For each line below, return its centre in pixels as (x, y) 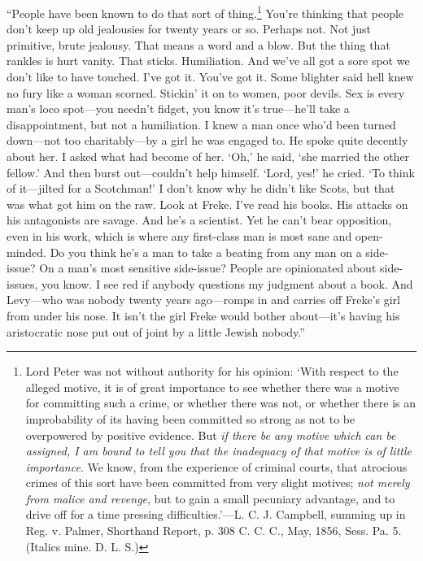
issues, (22, 283)
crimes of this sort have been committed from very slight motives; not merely (218, 483)
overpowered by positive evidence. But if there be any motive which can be (211, 435)
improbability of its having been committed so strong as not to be (190, 418)
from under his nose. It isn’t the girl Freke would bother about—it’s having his (203, 315)
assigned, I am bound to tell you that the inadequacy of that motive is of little (218, 451)
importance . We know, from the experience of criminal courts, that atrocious (216, 466)
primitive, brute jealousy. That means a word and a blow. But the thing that (198, 44)
